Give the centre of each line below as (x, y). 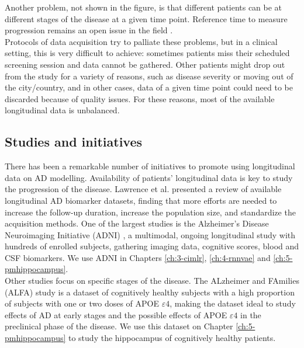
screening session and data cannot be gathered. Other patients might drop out (145, 64)
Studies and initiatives (74, 142)
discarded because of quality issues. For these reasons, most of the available (140, 98)
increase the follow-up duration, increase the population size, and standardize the (150, 212)
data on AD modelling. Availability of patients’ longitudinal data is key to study (149, 177)
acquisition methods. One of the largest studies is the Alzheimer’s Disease (137, 223)
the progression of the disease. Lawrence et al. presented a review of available (143, 189)
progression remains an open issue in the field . (89, 30)
